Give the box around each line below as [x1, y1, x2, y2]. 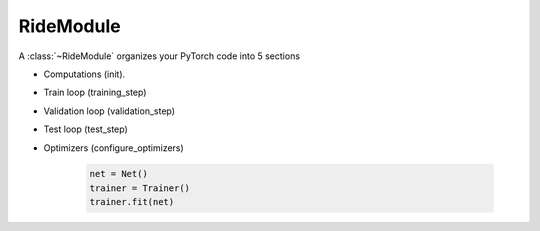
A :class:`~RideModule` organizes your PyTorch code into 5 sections [18, 50, 300, 62]
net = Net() [89, 168, 149, 180]
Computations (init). [43, 68, 126, 80]
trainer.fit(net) [89, 196, 175, 208]
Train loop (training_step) [43, 86, 147, 99]
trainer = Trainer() [89, 182, 190, 194]
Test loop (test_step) [43, 123, 129, 135]
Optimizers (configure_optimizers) [43, 141, 184, 154]
